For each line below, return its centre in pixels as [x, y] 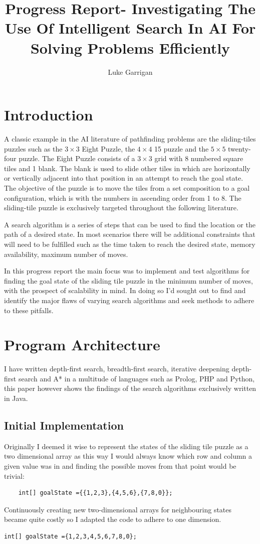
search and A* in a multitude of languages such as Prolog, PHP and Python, [137, 378]
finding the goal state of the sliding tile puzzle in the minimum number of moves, [128, 280]
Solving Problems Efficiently [130, 47]
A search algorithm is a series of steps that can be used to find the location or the [130, 224]
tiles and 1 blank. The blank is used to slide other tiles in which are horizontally [127, 168]
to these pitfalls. [29, 310]
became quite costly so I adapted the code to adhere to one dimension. [113, 519]
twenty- [239, 148]
